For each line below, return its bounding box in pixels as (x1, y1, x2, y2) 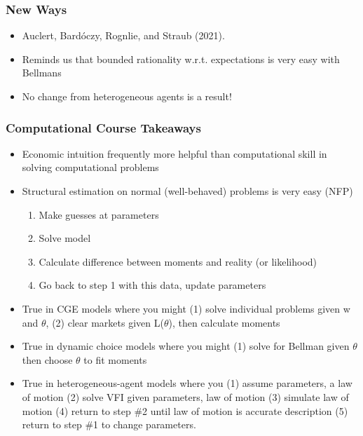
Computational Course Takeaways (6, 118, 201, 136)
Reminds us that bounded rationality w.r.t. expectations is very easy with (22, 51, 340, 66)
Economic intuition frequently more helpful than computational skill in (22, 146, 327, 161)
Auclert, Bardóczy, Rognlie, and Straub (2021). (22, 28, 225, 43)
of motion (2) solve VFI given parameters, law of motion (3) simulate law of (22, 389, 349, 404)
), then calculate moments (168, 315, 280, 329)
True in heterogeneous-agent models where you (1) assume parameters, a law (22, 376, 352, 390)
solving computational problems (22, 160, 159, 175)
